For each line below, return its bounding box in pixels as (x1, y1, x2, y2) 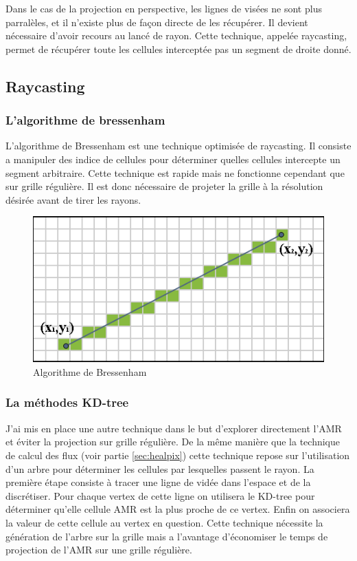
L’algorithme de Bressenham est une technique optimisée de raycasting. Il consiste (5, 138, 352, 153)
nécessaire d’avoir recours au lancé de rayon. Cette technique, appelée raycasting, (5, 28, 347, 43)
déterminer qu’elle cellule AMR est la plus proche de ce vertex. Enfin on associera (5, 502, 350, 516)
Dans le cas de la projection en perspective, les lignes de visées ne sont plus (5, 1, 322, 15)
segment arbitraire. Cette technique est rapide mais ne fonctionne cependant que (5, 165, 345, 180)
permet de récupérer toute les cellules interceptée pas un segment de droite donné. (5, 41, 352, 56)
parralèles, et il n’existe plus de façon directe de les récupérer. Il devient (5, 14, 308, 29)
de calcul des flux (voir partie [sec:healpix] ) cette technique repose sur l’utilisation (5, 447, 350, 462)
